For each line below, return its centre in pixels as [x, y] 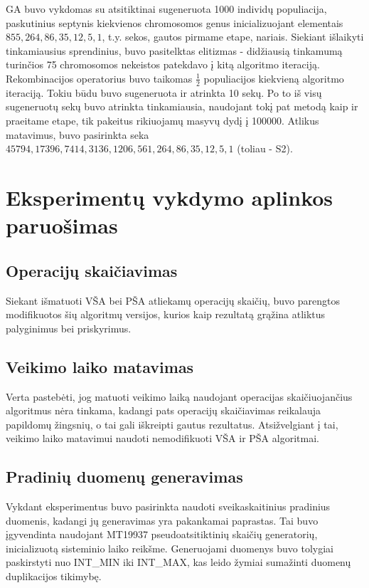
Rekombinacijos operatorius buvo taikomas [99, 78]
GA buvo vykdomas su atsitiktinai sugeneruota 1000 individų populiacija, [166, 9]
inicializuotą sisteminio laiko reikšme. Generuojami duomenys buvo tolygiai [170, 548]
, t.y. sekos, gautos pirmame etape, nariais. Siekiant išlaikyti [233, 37]
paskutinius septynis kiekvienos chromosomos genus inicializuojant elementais [175, 22]
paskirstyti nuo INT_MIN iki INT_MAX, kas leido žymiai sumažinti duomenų [178, 562]
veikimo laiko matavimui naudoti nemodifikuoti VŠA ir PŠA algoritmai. [162, 438]
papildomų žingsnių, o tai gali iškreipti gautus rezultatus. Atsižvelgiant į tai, [172, 424]
